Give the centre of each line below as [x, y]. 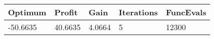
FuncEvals [186, 12]
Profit [66, 12]
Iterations [138, 12]
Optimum [27, 12]
